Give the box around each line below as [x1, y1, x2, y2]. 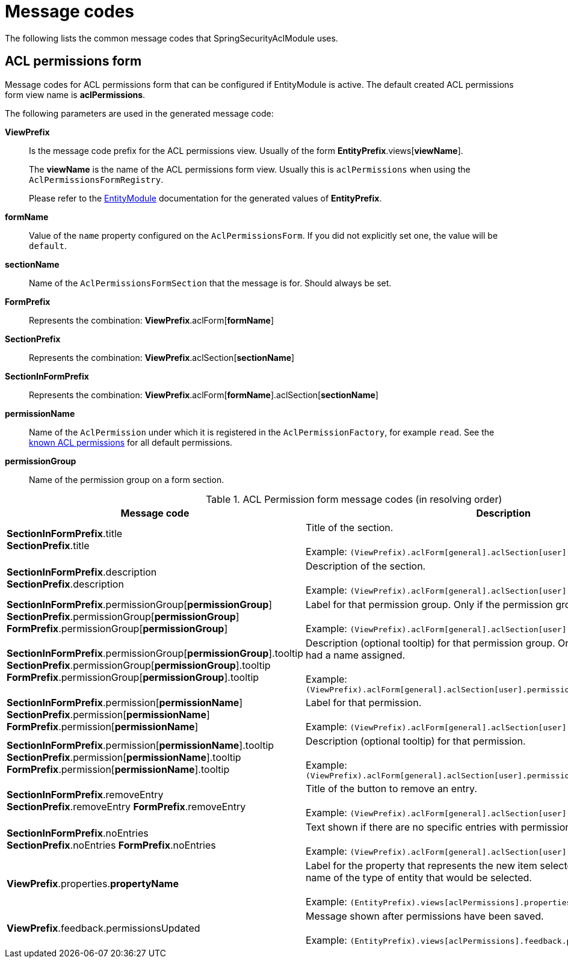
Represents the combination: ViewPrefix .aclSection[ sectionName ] [29, 352, 295, 363]
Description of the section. [306, 559, 426, 572]
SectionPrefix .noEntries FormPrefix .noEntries [7, 838, 216, 851]
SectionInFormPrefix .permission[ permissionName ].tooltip [7, 739, 274, 752]
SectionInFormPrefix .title [7, 527, 123, 540]
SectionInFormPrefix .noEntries [7, 826, 149, 839]
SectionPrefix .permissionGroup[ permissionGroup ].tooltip [7, 659, 271, 672]
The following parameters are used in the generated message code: [5, 108, 274, 118]
